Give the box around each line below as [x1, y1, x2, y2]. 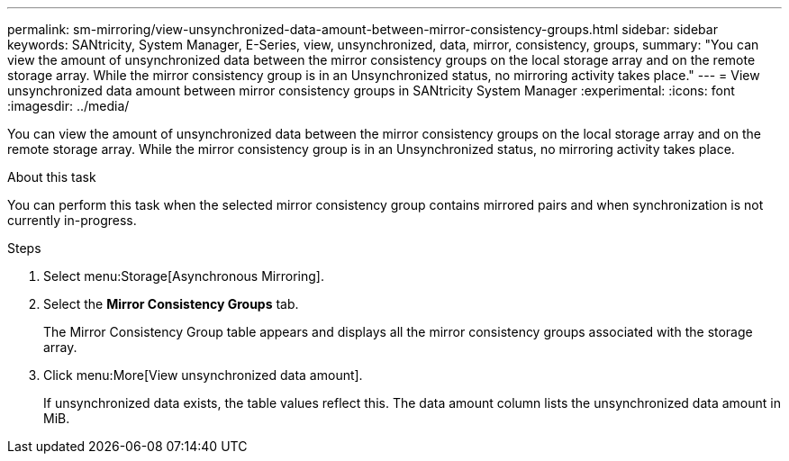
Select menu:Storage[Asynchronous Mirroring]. [43, 268, 324, 284]
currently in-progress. [7, 212, 137, 228]
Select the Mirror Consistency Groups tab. [43, 296, 299, 312]
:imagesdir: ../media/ [7, 98, 130, 113]
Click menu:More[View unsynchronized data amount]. [43, 367, 363, 383]
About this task [7, 169, 96, 185]
